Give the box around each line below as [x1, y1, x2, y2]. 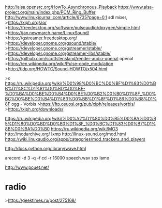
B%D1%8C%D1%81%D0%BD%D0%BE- [5, 86, 86, 91]
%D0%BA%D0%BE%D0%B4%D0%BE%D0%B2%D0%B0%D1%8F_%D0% [5, 91, 156, 96]
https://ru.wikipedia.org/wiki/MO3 [50, 126, 118, 131]
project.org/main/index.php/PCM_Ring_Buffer [5, 9, 96, 15]
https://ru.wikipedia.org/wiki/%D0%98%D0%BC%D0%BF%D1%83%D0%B [5, 80, 156, 86]
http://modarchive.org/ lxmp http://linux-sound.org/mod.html [5, 131, 126, 137]
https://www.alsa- [118, 4, 154, 10]
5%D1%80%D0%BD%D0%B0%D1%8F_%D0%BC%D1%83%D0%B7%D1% [5, 121, 156, 127]
